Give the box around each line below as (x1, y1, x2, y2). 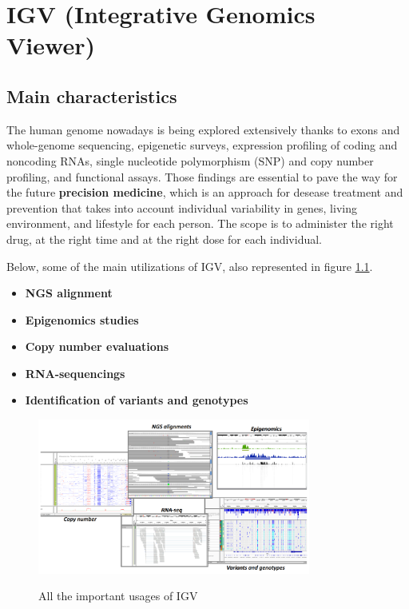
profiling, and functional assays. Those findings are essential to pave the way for (6, 168, 398, 185)
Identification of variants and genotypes (25, 392, 248, 408)
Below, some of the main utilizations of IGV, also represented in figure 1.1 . (6, 257, 373, 274)
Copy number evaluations (25, 338, 169, 355)
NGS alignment (25, 285, 113, 301)
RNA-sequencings (25, 364, 125, 381)
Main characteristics (6, 83, 177, 108)
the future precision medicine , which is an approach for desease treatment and (6, 184, 403, 201)
